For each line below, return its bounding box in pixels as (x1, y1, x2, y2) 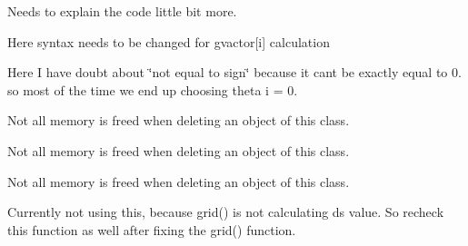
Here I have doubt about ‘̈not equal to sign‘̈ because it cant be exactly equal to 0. (7, 63, 462, 82)
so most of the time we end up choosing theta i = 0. (7, 80, 298, 99)
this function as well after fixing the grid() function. (7, 220, 296, 239)
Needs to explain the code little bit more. (7, 2, 237, 20)
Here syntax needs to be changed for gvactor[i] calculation (7, 32, 330, 51)
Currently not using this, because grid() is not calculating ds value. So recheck (7, 202, 444, 221)
